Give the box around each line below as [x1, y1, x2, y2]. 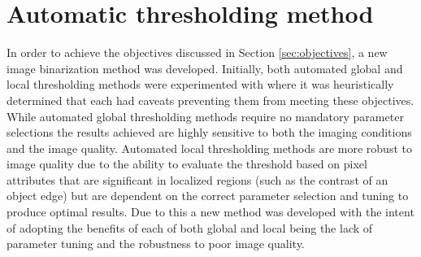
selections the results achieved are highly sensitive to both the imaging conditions [7, 124, 412, 141]
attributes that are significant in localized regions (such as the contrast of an [7, 171, 388, 188]
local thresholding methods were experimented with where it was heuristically [7, 76, 394, 93]
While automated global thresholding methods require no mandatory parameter [7, 107, 404, 124]
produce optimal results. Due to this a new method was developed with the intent [7, 203, 414, 220]
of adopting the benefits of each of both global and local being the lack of [7, 219, 373, 236]
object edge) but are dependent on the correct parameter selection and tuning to [7, 187, 409, 204]
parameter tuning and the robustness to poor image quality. [7, 235, 305, 252]
